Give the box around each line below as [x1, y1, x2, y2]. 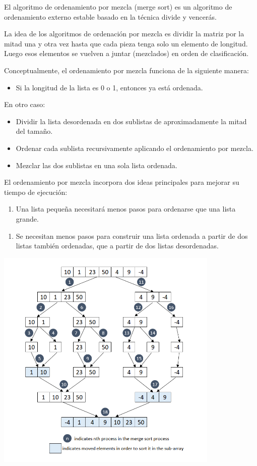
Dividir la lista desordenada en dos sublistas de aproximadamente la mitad [16, 116, 247, 126]
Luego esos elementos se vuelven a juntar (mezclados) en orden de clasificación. [4, 48, 249, 59]
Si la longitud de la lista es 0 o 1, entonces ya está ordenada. [16, 82, 203, 92]
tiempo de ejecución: [4, 186, 68, 197]
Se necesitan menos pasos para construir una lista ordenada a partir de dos [16, 230, 248, 241]
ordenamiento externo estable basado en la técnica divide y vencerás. [4, 11, 217, 22]
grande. [16, 213, 39, 224]
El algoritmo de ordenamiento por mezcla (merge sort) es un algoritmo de [4, 2, 232, 12]
